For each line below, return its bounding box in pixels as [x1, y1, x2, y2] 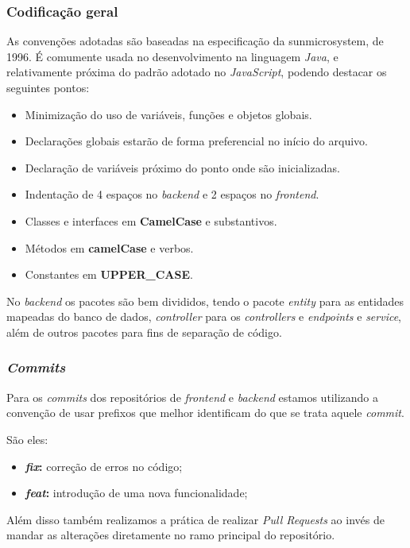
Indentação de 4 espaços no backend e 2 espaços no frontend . [25, 186, 319, 203]
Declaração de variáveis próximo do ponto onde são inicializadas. [25, 159, 340, 176]
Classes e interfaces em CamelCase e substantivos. [25, 212, 277, 229]
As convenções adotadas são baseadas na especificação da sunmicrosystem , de [6, 33, 384, 49]
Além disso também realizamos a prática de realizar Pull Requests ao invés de [6, 511, 385, 527]
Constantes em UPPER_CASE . [25, 266, 193, 283]
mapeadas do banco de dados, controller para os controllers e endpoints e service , [6, 308, 402, 325]
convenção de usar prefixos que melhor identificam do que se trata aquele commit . [6, 404, 404, 421]
